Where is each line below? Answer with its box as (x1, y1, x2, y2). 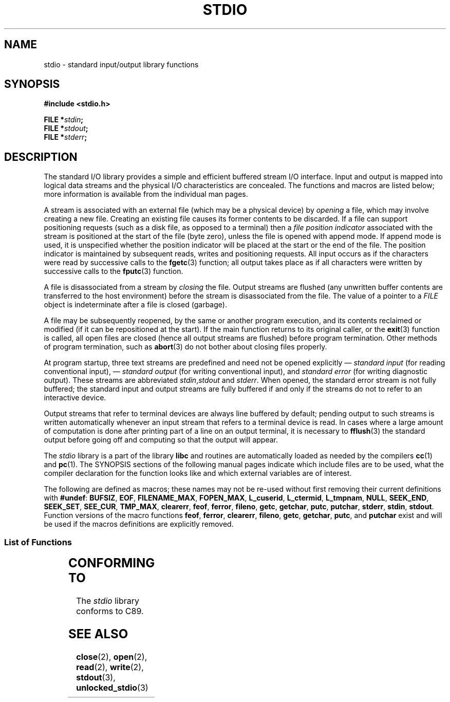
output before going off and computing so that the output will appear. (44, 435, 278, 445)
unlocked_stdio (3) (76, 682, 148, 693)
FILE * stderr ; (44, 133, 87, 142)
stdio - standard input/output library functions (44, 60, 199, 69)
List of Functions (4, 537, 72, 547)
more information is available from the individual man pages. (44, 190, 248, 199)
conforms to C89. (76, 605, 144, 616)
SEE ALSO (68, 626, 128, 641)
